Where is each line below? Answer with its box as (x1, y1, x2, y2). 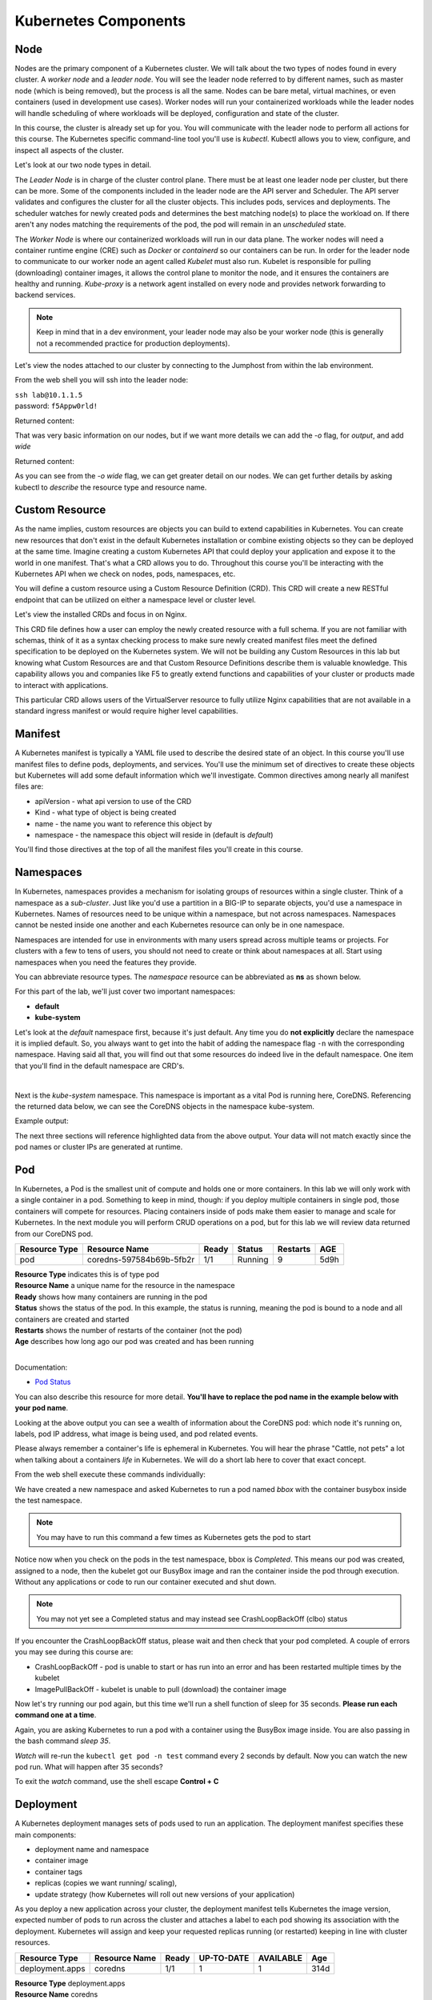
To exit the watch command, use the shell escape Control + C (14, 1777, 219, 1786)
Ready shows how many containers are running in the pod (14, 1292, 208, 1302)
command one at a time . (14, 1710, 97, 1720)
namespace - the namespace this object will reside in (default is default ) (34, 830, 274, 839)
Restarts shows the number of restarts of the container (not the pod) (14, 1325, 243, 1335)
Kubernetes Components (14, 12, 186, 30)
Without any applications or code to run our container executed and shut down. (14, 1577, 277, 1586)
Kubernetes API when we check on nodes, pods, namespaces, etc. (14, 569, 236, 579)
